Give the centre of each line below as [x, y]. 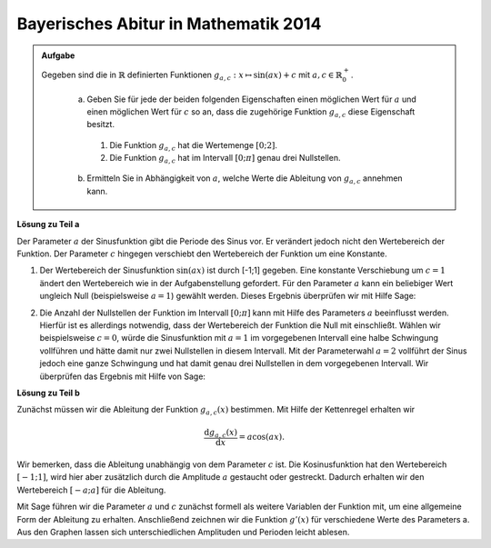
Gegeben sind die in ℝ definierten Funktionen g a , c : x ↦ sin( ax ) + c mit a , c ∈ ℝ [192, 75]
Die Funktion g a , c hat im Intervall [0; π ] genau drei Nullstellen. [225, 159]
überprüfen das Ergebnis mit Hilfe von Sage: [123, 376]
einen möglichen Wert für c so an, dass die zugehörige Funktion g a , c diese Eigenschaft [251, 112]
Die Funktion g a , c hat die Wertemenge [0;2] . [193, 146]
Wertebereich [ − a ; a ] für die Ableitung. [91, 490]
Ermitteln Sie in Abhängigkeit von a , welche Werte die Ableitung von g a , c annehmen [245, 179]
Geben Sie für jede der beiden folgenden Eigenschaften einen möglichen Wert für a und [252, 99]
